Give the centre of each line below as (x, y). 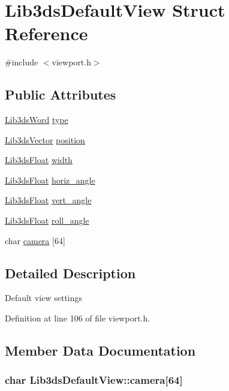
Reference (46, 33)
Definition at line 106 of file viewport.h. (78, 318)
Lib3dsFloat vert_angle (48, 200)
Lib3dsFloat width (39, 160)
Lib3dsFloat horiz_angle (50, 180)
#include (22, 62)
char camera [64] (35, 240)
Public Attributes (61, 94)
